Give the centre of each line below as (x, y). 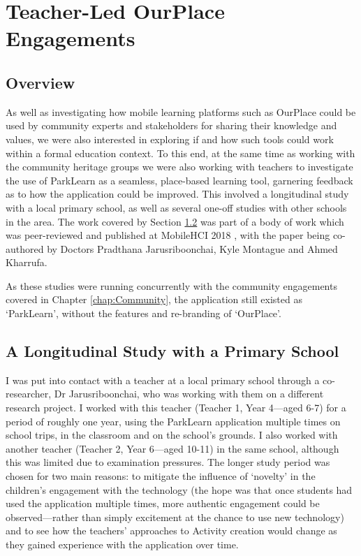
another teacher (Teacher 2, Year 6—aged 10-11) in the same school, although (172, 448)
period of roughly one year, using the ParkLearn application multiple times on (173, 421)
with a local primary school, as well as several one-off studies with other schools (176, 207)
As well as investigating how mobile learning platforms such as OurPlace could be (181, 111)
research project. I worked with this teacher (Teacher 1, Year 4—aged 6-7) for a (176, 408)
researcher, (29, 394)
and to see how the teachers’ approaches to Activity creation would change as (171, 531)
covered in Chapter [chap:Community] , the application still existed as (154, 299)
